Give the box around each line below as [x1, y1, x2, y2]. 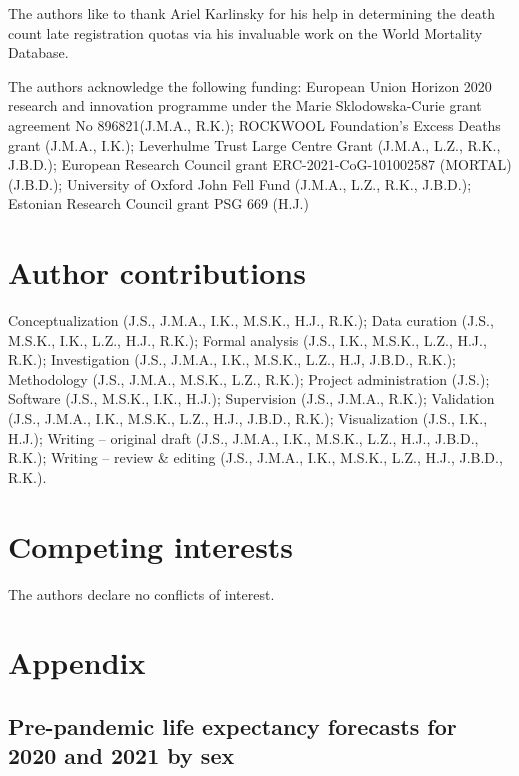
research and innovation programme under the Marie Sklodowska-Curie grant [8, 95, 482, 116]
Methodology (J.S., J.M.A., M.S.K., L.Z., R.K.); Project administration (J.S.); [8, 368, 490, 389]
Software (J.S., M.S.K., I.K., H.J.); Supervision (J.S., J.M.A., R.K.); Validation [8, 388, 495, 409]
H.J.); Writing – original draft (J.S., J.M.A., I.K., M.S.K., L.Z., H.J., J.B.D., [8, 427, 479, 448]
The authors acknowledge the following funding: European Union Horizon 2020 [8, 75, 492, 96]
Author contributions [8, 252, 306, 293]
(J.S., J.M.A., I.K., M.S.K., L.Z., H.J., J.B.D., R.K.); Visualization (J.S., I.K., [8, 408, 488, 429]
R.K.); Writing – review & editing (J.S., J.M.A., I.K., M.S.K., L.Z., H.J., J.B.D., [8, 447, 503, 468]
